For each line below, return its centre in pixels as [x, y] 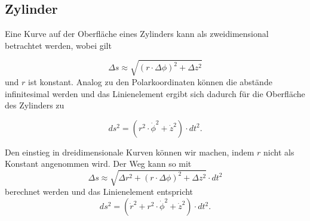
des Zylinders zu [35, 105]
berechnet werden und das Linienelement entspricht [99, 192]
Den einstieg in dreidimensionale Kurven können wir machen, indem [130, 152]
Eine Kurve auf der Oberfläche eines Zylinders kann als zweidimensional [137, 34]
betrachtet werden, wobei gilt [58, 45]
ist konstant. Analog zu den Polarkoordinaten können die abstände [150, 81]
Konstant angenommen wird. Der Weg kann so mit [98, 164]
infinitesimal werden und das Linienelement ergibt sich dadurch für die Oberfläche [155, 93]
